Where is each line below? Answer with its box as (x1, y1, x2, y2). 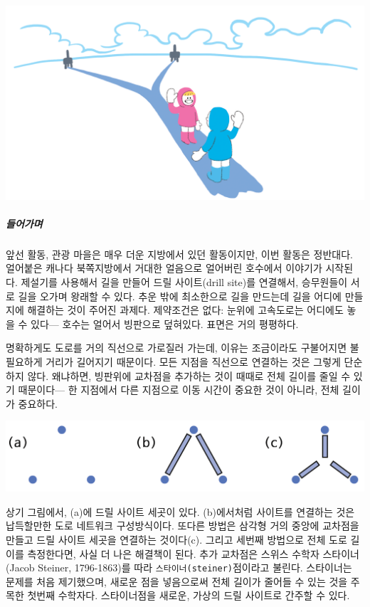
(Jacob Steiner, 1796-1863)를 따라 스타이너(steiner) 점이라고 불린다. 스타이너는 (6, 560, 352, 575)
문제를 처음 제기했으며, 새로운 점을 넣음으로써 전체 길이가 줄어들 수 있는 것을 (6, 574, 348, 588)
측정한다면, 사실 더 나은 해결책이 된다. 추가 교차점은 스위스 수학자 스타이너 (27, 546, 359, 561)
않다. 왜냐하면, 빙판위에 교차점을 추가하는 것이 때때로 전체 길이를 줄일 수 (27, 368, 351, 383)
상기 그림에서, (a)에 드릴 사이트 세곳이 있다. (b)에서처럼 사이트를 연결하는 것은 (6, 504, 355, 519)
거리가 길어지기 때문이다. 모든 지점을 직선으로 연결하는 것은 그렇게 (46, 354, 341, 369)
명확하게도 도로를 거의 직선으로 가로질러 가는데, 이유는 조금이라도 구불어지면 (6, 340, 347, 355)
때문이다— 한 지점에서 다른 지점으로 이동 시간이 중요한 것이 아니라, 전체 (18, 382, 339, 397)
